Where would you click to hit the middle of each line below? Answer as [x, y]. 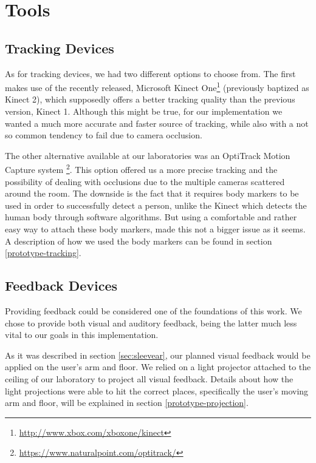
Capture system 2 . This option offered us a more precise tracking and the [141, 169]
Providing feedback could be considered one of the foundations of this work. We [153, 311]
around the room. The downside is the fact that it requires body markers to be [152, 193]
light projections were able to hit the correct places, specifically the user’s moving [157, 390]
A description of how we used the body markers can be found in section [139, 241]
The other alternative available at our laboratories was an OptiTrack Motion [148, 155]
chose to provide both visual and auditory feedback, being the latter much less [151, 323]
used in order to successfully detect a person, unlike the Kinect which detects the [156, 205]
